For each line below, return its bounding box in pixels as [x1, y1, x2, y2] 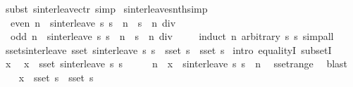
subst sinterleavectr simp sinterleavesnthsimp [5, 1, 208, 15]
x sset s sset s [18, 69, 94, 84]
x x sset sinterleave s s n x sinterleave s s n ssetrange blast [5, 56, 348, 71]
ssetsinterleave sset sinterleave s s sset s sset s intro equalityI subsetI [5, 42, 332, 57]
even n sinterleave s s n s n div [10, 15, 176, 29]
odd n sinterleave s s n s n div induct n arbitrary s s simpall [10, 29, 334, 43]
